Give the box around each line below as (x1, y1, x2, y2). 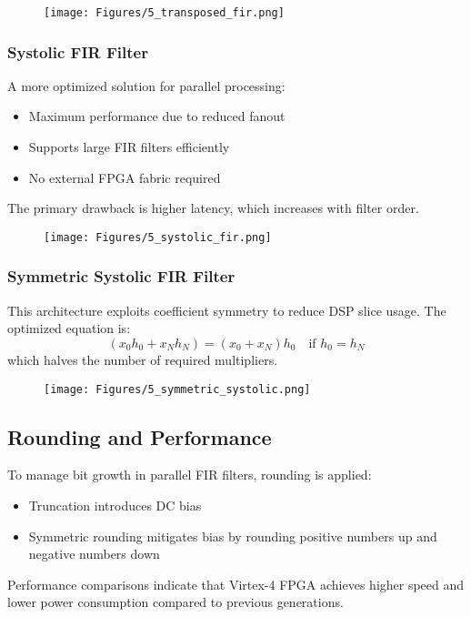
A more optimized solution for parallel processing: (7, 76, 286, 95)
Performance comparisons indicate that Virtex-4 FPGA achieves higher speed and (7, 574, 465, 593)
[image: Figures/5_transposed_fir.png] (44, 6, 285, 19)
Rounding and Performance (7, 422, 272, 450)
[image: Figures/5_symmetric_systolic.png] (44, 382, 311, 396)
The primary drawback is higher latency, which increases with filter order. (7, 198, 419, 217)
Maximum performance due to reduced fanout (28, 106, 286, 126)
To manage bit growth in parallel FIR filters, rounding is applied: (7, 465, 372, 484)
